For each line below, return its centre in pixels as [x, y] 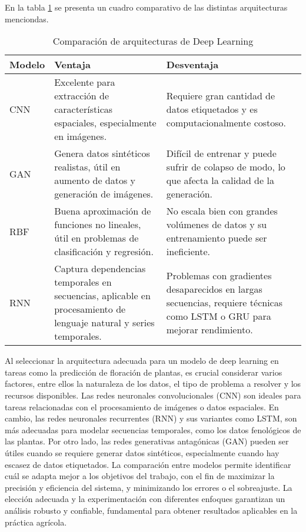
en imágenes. [81, 136]
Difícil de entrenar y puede [221, 153]
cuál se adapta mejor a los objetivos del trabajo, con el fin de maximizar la [140, 476]
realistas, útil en [87, 167]
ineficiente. [188, 252]
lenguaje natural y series [104, 323]
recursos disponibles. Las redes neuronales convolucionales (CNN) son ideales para [153, 395]
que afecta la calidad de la [220, 180]
